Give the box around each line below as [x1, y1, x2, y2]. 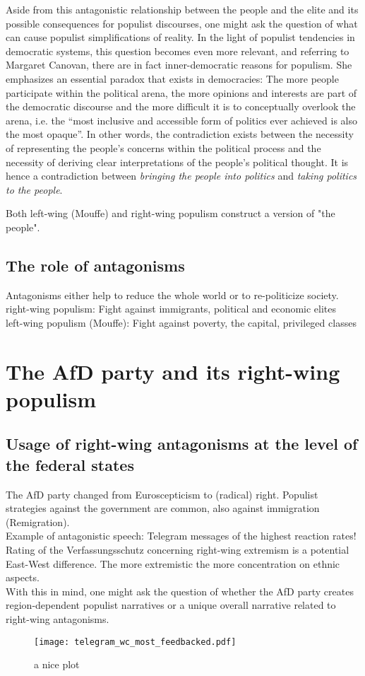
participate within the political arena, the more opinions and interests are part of [6, 85, 357, 100]
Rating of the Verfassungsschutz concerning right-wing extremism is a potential [6, 542, 349, 557]
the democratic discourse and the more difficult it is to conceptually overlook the [6, 99, 356, 114]
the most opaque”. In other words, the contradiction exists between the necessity [6, 127, 354, 141]
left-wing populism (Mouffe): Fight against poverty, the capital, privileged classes [6, 315, 357, 330]
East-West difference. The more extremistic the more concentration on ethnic [6, 556, 340, 571]
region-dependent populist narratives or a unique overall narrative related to [6, 598, 336, 612]
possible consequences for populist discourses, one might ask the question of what [6, 16, 358, 30]
